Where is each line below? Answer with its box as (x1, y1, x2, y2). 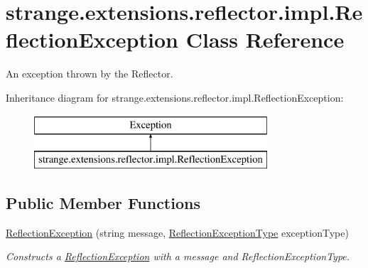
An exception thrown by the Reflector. (6, 66, 173, 81)
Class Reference (185, 25, 345, 54)
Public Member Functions (6, 192, 200, 214)
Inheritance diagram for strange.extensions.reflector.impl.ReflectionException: (6, 90, 344, 104)
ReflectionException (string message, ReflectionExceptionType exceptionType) (6, 225, 349, 240)
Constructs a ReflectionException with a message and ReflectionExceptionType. (6, 249, 350, 264)
